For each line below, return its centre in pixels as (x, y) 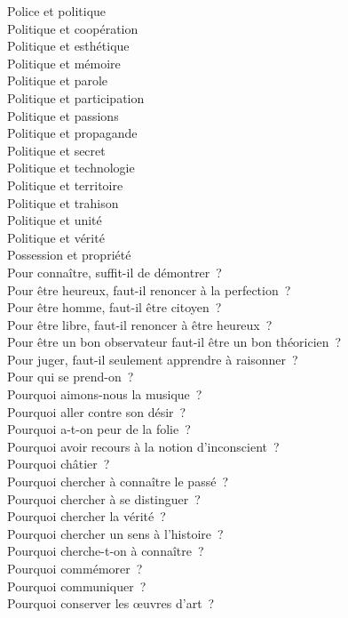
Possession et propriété (69, 255)
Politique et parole (58, 80)
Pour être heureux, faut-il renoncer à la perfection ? (149, 289)
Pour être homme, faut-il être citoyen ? (115, 307)
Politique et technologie (71, 168)
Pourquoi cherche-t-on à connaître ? (106, 551)
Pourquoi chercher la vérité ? (87, 516)
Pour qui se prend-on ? (71, 377)
